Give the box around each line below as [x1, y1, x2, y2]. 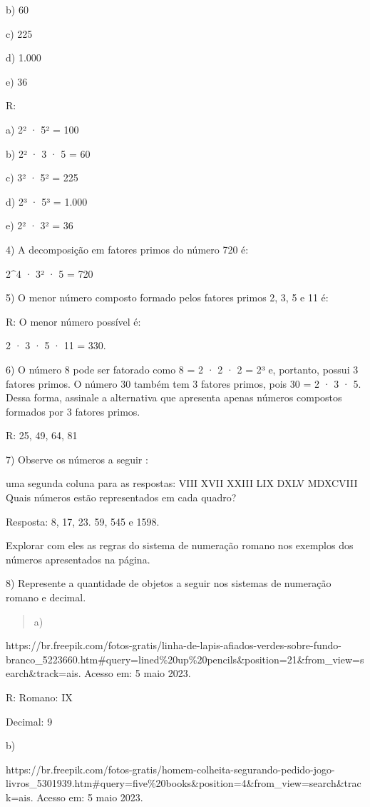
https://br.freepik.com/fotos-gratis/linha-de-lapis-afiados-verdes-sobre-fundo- [6, 638, 341, 653]
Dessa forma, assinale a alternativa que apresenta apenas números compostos [6, 390, 342, 405]
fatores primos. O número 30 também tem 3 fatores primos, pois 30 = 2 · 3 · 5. [6, 376, 361, 391]
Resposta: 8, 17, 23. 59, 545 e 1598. [6, 513, 160, 528]
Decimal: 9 [6, 713, 53, 728]
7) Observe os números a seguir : [6, 451, 148, 466]
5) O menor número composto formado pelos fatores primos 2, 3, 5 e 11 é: [6, 290, 329, 305]
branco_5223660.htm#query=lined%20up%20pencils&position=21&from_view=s [6, 651, 364, 666]
